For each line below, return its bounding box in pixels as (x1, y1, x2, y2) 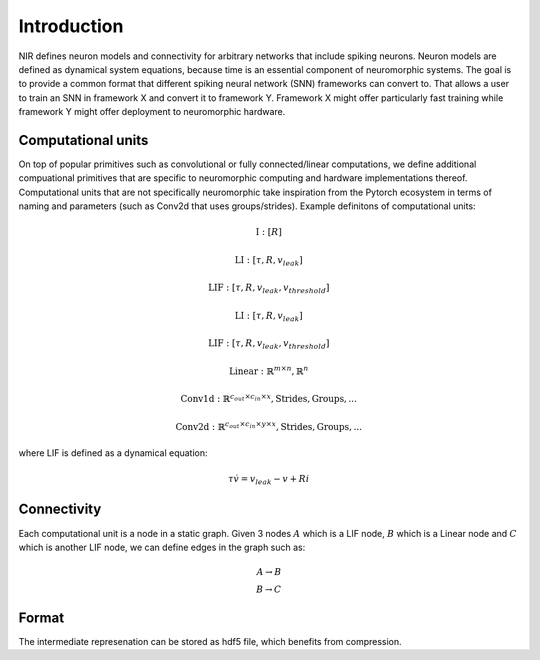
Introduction (18, 15, 124, 37)
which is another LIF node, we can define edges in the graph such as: (18, 541, 306, 553)
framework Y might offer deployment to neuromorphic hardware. (18, 106, 286, 118)
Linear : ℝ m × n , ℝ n (228, 364, 309, 377)
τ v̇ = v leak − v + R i (228, 473, 310, 487)
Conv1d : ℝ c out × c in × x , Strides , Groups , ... (180, 391, 357, 405)
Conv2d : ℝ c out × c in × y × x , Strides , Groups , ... (175, 420, 363, 432)
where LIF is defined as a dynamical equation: (18, 447, 209, 459)
